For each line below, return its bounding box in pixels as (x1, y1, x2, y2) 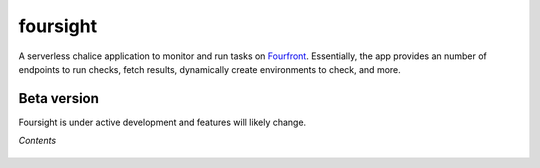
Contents (18, 135, 57, 147)
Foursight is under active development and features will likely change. (18, 116, 307, 128)
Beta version (18, 90, 100, 107)
